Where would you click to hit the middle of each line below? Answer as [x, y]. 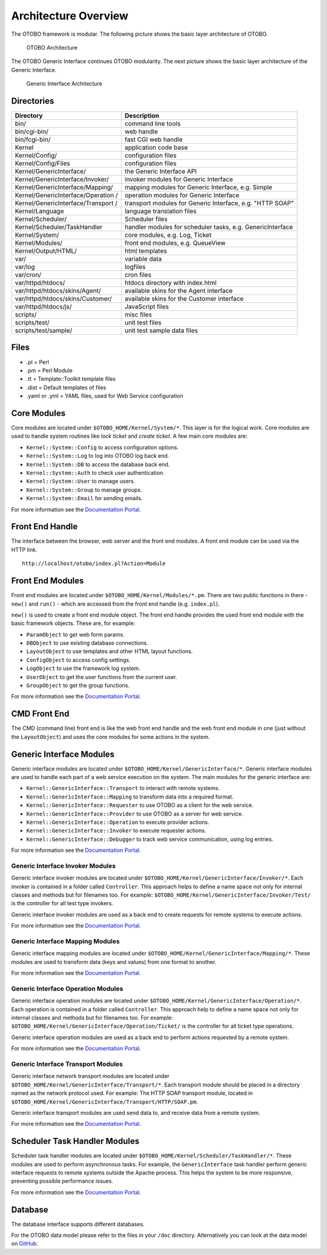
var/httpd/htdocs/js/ [43, 307]
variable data [143, 259]
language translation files [160, 211]
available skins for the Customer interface [184, 299]
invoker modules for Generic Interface [179, 179]
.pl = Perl [38, 362]
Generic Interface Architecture [64, 84]
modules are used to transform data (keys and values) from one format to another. [114, 962]
